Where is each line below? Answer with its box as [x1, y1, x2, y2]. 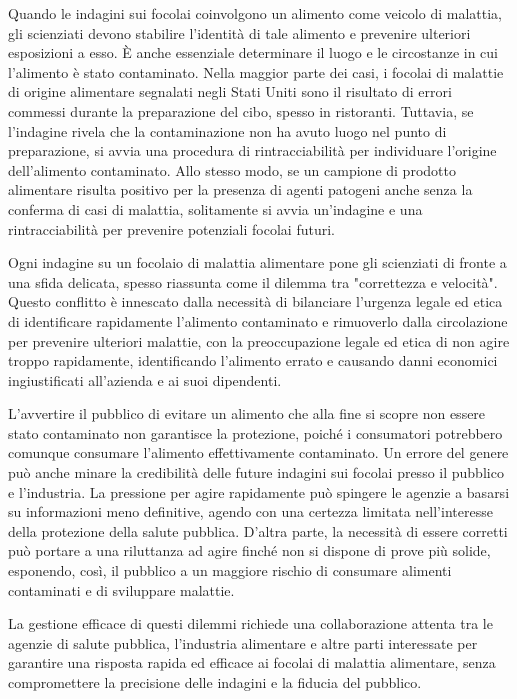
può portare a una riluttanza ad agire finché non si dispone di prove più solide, [8, 540, 491, 561]
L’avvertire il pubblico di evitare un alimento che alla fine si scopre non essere [8, 403, 486, 424]
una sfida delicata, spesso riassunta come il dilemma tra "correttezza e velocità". [8, 271, 498, 292]
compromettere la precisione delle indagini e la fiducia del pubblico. [8, 672, 422, 692]
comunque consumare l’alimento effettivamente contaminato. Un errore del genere [8, 442, 509, 463]
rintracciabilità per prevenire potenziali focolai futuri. [8, 218, 335, 239]
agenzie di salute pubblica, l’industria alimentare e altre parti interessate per [8, 632, 478, 653]
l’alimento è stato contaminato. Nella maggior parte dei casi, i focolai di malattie [8, 61, 504, 82]
